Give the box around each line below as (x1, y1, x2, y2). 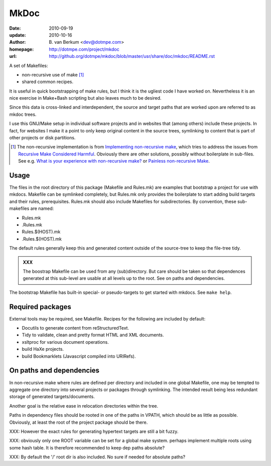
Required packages (9, 302, 71, 311)
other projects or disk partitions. (9, 135, 76, 141)
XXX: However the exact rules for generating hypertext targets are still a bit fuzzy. (9, 428, 179, 434)
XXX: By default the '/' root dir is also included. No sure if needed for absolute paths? (9, 454, 186, 460)
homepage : (9, 46, 34, 52)
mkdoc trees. (9, 111, 37, 117)
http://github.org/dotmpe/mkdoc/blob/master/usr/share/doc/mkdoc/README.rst (49, 53, 215, 59)
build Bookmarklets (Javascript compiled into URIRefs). (22, 353, 136, 359)
